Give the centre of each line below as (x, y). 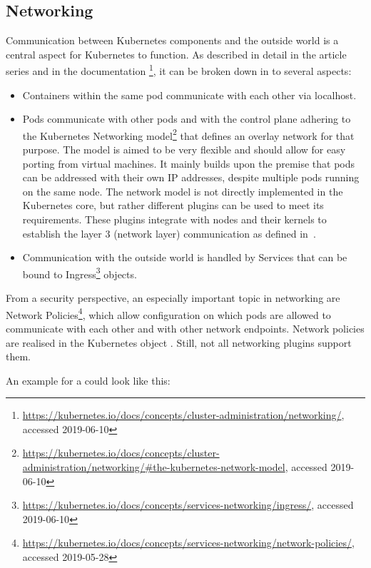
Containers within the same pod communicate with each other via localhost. (189, 95)
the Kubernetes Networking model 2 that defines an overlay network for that (188, 134)
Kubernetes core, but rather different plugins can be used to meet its (173, 205)
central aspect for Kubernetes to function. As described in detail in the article (176, 54)
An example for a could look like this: (88, 380)
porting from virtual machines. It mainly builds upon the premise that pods (189, 163)
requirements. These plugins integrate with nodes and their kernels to (174, 219)
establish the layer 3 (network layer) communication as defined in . (169, 233)
